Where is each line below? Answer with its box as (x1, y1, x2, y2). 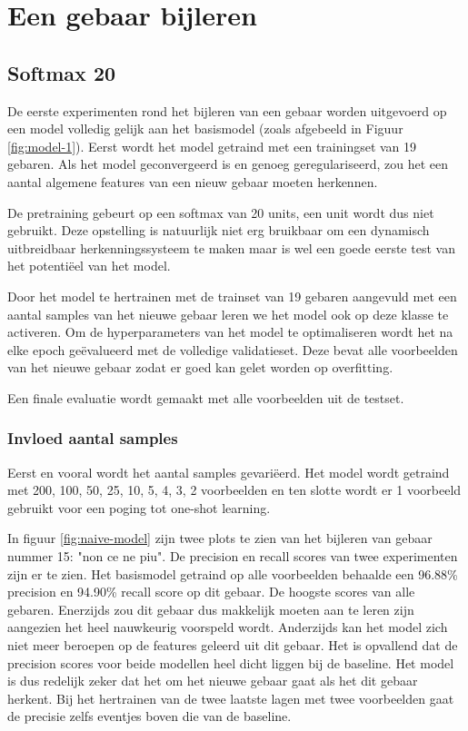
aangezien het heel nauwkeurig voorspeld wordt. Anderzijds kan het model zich (7, 617, 448, 637)
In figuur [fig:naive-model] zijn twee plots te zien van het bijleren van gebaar (7, 528, 433, 548)
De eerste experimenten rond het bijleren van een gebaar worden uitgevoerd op (7, 101, 447, 120)
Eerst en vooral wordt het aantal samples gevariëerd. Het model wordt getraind (7, 462, 450, 481)
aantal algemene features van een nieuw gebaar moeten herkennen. (7, 172, 378, 191)
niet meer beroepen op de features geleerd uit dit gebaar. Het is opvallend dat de (7, 636, 458, 655)
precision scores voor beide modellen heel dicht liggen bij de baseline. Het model (7, 653, 454, 672)
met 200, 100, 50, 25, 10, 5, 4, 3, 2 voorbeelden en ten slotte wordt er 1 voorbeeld (7, 480, 462, 499)
